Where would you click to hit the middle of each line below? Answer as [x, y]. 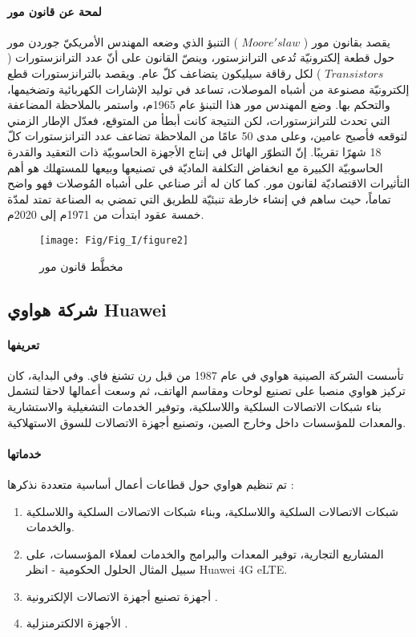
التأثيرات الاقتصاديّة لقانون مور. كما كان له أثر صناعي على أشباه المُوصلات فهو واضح [209, 183]
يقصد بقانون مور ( [347, 41]
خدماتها [24, 453]
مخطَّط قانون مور [81, 266]
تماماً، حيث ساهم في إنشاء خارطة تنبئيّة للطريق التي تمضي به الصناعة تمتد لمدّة [199, 198]
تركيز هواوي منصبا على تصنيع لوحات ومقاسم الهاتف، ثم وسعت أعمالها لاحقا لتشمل [206, 391]
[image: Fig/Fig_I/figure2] [114, 240]
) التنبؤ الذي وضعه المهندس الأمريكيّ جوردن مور [123, 41]
